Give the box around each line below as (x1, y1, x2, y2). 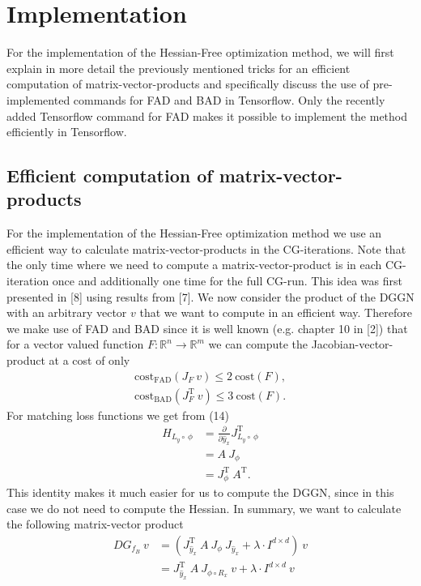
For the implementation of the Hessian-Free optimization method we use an (6, 225, 382, 242)
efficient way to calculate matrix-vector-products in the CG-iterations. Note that (6, 240, 406, 257)
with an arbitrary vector (6, 304, 127, 321)
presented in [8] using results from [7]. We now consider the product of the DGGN (6, 288, 415, 305)
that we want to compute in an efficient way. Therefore (139, 304, 412, 321)
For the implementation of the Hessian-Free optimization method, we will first (6, 44, 394, 61)
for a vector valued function (6, 336, 144, 353)
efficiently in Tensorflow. (6, 123, 127, 140)
